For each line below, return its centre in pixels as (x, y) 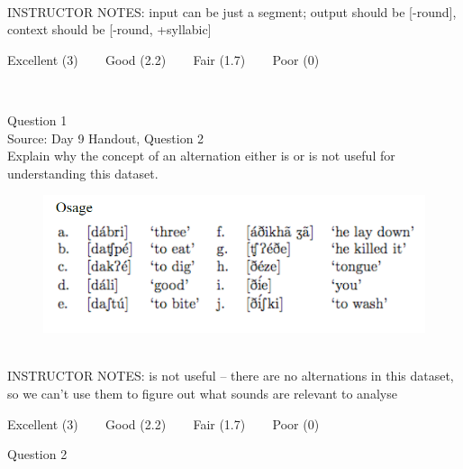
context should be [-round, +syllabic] (109, 29)
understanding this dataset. (83, 173)
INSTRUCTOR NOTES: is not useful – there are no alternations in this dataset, (231, 376)
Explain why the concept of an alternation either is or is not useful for (201, 156)
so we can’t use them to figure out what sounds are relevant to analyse (202, 393)
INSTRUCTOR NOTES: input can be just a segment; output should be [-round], (232, 11)
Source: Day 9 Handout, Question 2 (106, 138)
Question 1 (37, 120)
